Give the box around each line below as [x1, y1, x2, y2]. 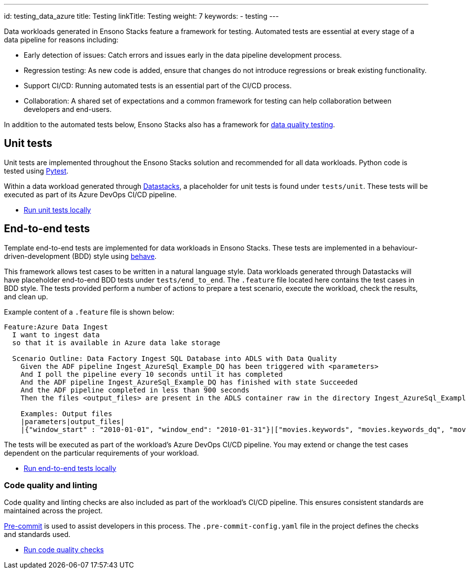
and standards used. [4, 530, 71, 539]
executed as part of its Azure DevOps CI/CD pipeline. [4, 190, 177, 199]
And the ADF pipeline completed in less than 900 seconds [20, 386, 250, 394]
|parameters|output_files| [20, 417, 125, 426]
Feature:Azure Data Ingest [4, 322, 108, 331]
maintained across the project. [4, 506, 103, 515]
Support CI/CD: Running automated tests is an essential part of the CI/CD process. [24, 81, 292, 90]
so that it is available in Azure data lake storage [12, 338, 221, 347]
